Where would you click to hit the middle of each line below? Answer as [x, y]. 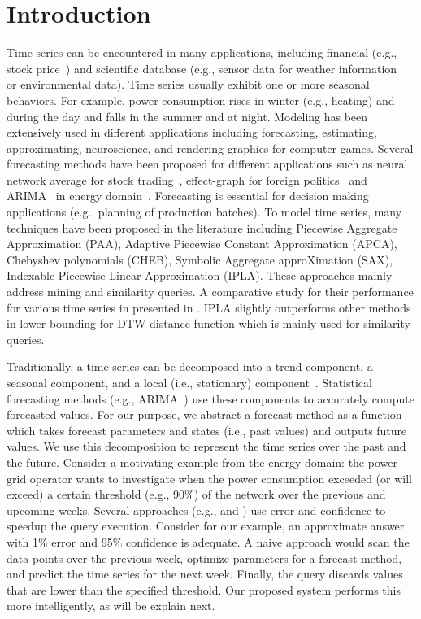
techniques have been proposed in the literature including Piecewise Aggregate [202, 227]
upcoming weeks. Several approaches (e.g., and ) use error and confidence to [196, 510]
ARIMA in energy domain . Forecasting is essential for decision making [188, 196]
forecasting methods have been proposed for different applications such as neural [207, 164]
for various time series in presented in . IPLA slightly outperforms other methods [209, 307]
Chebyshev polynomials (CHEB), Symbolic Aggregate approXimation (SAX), [200, 259]
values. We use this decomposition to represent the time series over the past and [206, 446]
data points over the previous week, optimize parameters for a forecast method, [204, 558]
